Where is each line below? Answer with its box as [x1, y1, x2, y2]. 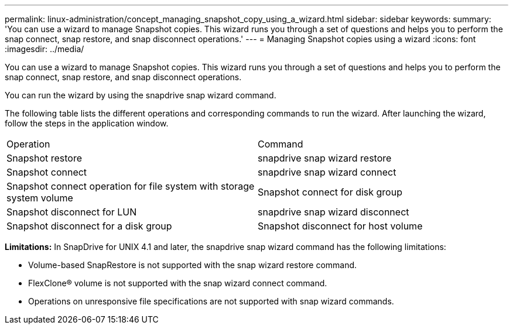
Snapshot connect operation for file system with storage [6, 180, 255, 192]
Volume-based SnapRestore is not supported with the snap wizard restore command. [28, 260, 357, 270]
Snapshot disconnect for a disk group [6, 220, 172, 232]
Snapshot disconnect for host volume [258, 220, 423, 232]
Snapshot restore [6, 152, 83, 164]
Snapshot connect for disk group [258, 186, 402, 198]
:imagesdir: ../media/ [5, 44, 84, 54]
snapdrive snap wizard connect [258, 166, 396, 178]
